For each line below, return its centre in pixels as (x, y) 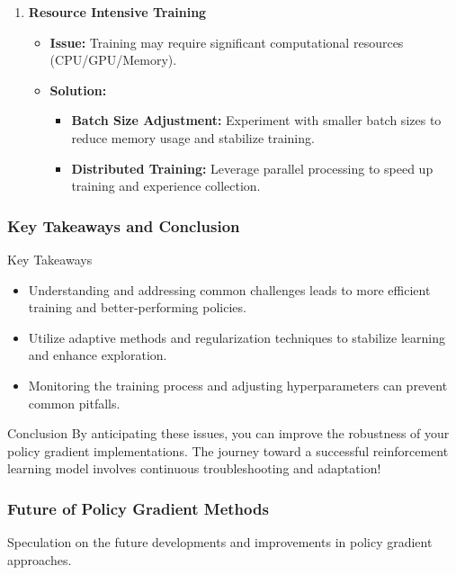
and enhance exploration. (98, 355)
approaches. (40, 559)
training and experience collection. (166, 186)
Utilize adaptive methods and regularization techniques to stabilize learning (237, 337)
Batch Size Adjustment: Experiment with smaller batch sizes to (256, 120)
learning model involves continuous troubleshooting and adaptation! (194, 468)
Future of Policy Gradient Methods (138, 508)
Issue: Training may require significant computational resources (227, 42)
